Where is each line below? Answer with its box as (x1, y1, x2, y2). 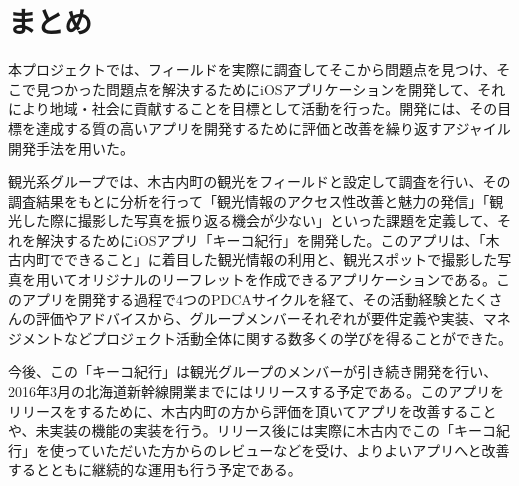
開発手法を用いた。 (8, 137, 134, 158)
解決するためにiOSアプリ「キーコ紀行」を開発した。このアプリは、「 (35, 229, 486, 250)
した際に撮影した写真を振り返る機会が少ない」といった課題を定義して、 (21, 210, 497, 231)
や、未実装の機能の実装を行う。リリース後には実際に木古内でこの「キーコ (8, 420, 497, 441)
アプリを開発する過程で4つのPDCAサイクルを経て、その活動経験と (21, 288, 461, 309)
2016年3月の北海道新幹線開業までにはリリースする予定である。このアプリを (8, 381, 505, 402)
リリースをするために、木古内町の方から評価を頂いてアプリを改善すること (8, 400, 497, 421)
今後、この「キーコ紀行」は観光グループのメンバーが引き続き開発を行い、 (8, 361, 498, 382)
